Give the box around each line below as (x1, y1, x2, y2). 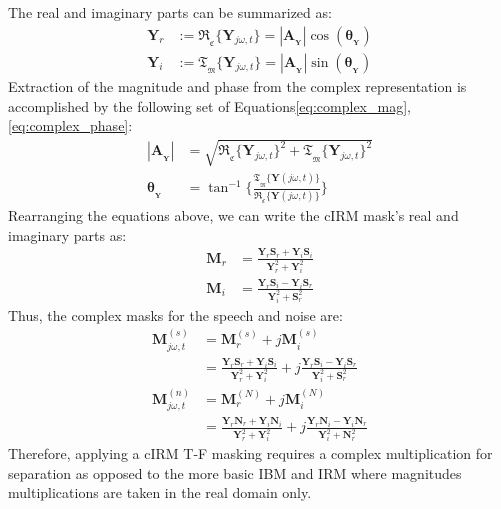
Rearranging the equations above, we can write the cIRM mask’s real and (8, 205, 459, 226)
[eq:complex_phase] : (8, 115, 133, 136)
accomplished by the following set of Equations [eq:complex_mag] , (8, 95, 411, 116)
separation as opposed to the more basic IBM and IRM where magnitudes (8, 462, 462, 483)
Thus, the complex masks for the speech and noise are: (8, 304, 343, 325)
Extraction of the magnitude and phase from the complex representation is (8, 76, 467, 97)
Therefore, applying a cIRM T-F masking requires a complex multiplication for (8, 443, 493, 464)
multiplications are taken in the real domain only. (8, 482, 312, 503)
